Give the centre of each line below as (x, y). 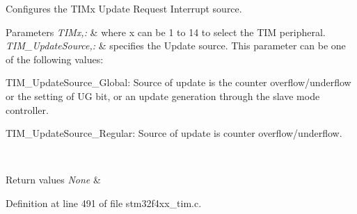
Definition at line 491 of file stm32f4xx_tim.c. (104, 203)
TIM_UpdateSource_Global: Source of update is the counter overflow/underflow (178, 82)
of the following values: (55, 59)
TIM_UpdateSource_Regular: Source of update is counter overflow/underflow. (174, 133)
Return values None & (53, 180)
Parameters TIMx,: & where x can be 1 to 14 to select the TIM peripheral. (166, 32)
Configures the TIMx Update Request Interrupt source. (124, 8)
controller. (27, 109)
